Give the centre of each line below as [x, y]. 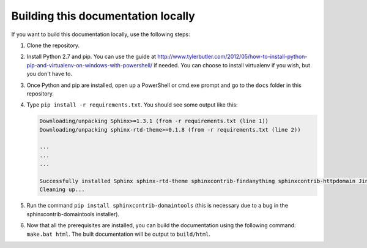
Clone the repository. [53, 45]
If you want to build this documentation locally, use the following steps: [101, 34]
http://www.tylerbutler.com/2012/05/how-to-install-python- [232, 57]
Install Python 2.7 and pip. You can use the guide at [91, 57]
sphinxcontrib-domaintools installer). [73, 214]
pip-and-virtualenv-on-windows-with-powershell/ [90, 65]
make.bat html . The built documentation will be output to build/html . [119, 234]
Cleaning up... [62, 190]
